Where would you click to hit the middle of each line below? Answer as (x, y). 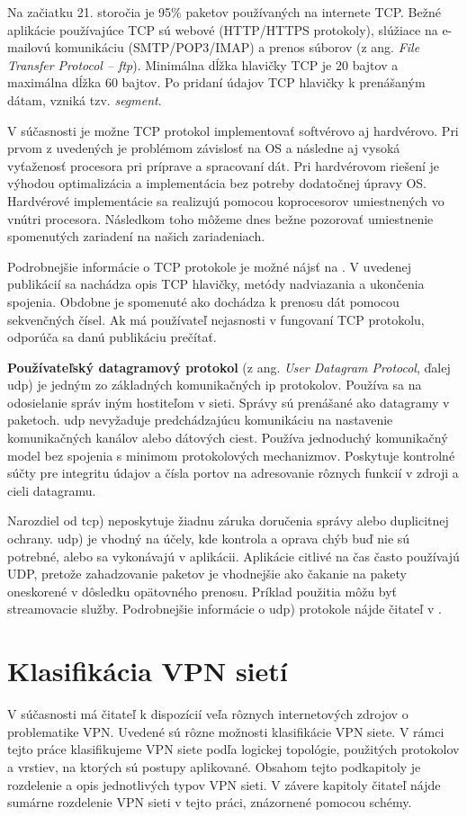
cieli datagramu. (52, 490)
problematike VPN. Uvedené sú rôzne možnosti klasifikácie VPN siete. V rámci (226, 731)
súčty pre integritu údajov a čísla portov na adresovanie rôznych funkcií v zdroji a (233, 473)
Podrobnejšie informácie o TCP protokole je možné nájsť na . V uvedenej (210, 266)
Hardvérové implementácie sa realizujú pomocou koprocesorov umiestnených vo (226, 200)
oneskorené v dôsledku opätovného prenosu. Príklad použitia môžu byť (202, 591)
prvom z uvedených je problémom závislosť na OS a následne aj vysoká (204, 148)
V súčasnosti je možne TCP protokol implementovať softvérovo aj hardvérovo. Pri (233, 130)
